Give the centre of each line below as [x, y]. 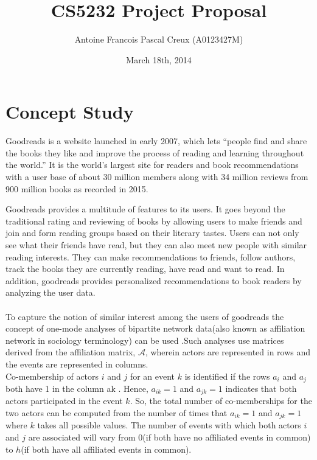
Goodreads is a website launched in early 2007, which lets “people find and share [156, 141]
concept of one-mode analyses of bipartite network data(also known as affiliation [155, 328]
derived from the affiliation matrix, [71, 352]
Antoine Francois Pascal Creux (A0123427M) [159, 39]
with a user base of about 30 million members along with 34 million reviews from [157, 177]
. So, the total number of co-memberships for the [221, 401]
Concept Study [70, 112]
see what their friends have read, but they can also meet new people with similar [156, 245]
